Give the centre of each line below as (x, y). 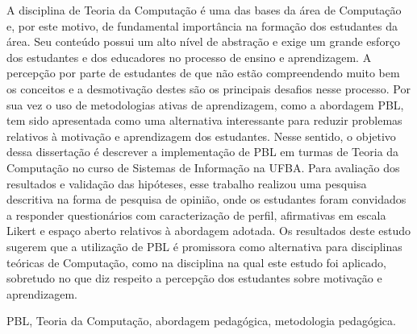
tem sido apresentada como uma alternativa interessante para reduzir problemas (204, 120)
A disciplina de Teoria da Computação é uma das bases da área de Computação (204, 10)
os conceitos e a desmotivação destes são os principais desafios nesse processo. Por (208, 88)
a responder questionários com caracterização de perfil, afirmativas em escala (196, 214)
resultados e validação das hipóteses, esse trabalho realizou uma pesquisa (187, 183)
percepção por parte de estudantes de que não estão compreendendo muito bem (203, 73)
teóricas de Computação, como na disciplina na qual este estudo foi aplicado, (196, 262)
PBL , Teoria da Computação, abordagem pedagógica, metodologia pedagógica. (201, 321)
